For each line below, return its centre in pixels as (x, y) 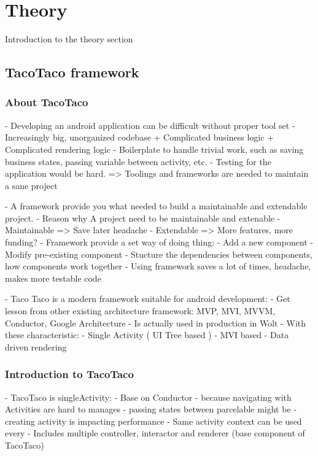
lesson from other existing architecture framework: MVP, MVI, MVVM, (140, 311)
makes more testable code (53, 278)
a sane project (31, 185)
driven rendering (36, 346)
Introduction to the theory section (69, 39)
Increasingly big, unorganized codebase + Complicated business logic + (139, 137)
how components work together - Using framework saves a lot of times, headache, (158, 266)
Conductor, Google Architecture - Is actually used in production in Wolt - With (156, 323)
